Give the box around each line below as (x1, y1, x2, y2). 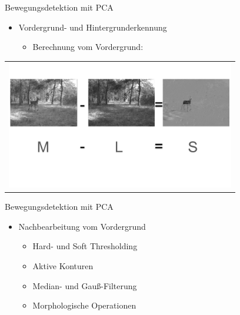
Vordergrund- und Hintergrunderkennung (18, 21, 167, 33)
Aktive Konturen (32, 259, 94, 272)
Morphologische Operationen (32, 299, 136, 311)
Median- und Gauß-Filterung (32, 279, 137, 291)
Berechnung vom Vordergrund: (32, 41, 144, 53)
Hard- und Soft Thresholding (32, 240, 138, 252)
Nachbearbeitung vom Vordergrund (18, 220, 146, 232)
